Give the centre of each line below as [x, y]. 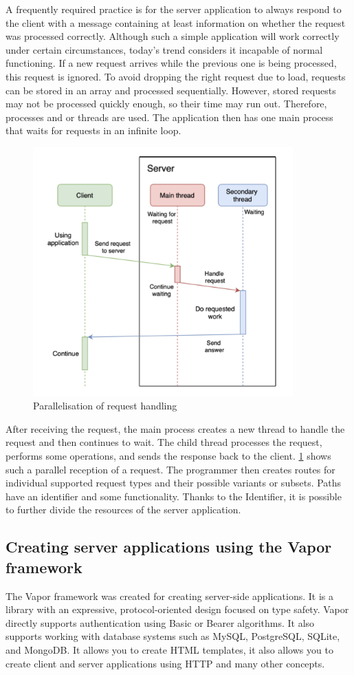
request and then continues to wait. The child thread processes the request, [164, 442]
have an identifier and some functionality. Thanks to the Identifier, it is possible [174, 496]
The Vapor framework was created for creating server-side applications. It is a [170, 596]
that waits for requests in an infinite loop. [93, 130]
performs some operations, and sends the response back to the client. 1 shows [168, 456]
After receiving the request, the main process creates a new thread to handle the [175, 428]
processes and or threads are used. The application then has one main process [169, 117]
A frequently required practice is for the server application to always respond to [174, 9]
